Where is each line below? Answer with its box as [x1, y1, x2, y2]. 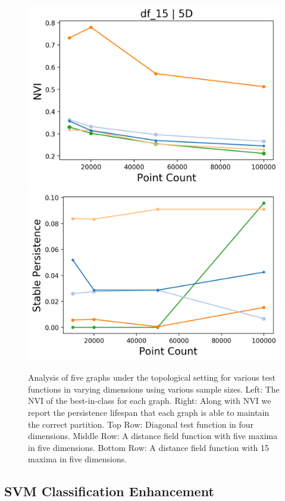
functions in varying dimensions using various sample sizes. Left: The [28, 382, 280, 395]
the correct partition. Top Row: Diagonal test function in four [28, 418, 254, 430]
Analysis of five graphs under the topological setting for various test [28, 371, 275, 384]
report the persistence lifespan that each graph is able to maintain [28, 406, 270, 418]
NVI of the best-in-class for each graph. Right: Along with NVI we [28, 394, 271, 407]
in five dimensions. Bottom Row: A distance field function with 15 [28, 441, 270, 453]
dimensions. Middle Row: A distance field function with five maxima [28, 430, 278, 442]
